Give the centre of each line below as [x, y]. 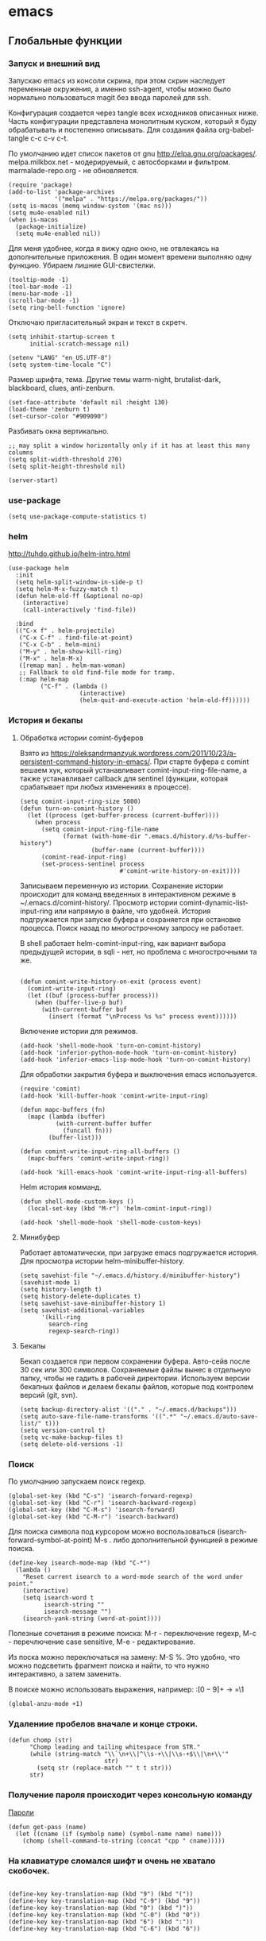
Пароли [21, 1812]
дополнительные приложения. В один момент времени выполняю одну [130, 257]
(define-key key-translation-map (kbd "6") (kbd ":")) [101, 1922]
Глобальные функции [66, 41]
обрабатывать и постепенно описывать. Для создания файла [112, 129]
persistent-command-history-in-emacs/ [85, 762]
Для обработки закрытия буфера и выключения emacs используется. [138, 1074]
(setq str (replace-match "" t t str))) [104, 1768]
